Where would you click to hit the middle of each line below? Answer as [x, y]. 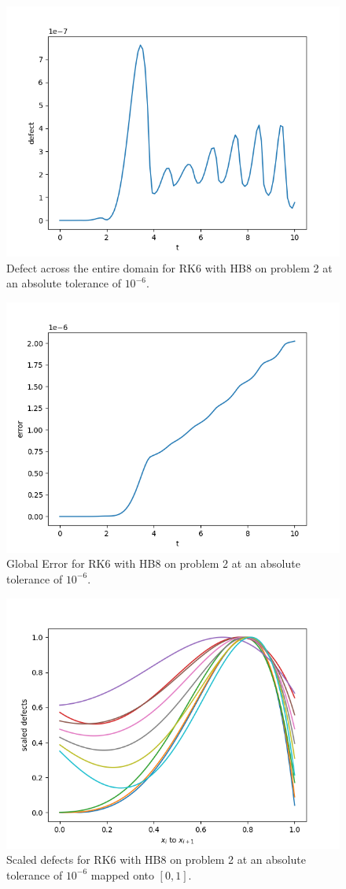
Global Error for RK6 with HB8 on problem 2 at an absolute [153, 563]
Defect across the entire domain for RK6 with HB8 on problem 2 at [169, 267]
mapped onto [122, 874]
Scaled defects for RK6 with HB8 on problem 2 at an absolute [156, 859]
